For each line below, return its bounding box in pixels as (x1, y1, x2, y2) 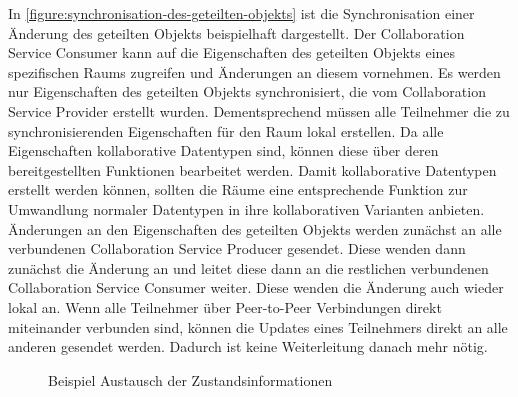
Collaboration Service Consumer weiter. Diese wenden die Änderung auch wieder (8, 277, 504, 298)
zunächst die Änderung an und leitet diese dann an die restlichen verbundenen (8, 257, 489, 278)
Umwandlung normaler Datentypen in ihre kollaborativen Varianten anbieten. (8, 198, 485, 219)
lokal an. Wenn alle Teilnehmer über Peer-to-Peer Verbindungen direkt (8, 296, 442, 317)
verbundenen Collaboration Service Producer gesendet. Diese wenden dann (8, 238, 466, 259)
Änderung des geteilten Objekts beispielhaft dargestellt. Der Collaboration (8, 22, 465, 43)
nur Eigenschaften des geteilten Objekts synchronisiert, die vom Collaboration (8, 81, 486, 102)
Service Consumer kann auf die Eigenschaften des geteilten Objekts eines (8, 42, 456, 63)
